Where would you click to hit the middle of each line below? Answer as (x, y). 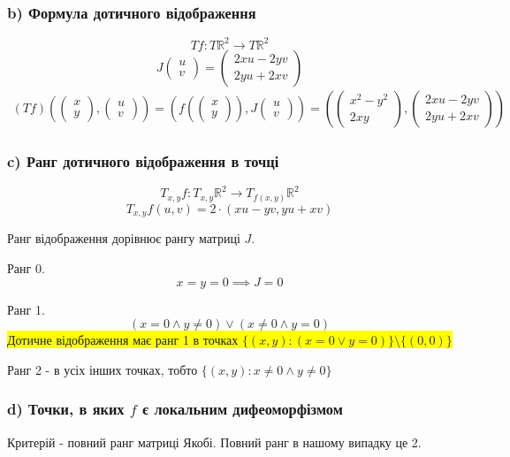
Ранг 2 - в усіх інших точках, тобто (103, 369)
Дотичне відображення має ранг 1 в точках (123, 340)
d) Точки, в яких (66, 409)
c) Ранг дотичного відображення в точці (143, 160)
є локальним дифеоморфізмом (243, 409)
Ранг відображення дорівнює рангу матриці (124, 238)
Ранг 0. (26, 268)
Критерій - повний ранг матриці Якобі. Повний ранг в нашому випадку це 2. (214, 442)
